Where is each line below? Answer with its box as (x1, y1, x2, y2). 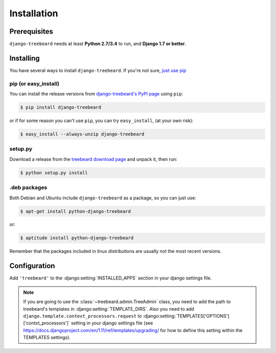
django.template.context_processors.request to (23, 313, 142, 319)
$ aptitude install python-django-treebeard (20, 235, 134, 241)
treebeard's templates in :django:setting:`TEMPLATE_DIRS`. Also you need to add (23, 305, 194, 312)
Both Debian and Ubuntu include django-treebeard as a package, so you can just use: (9, 195, 196, 201)
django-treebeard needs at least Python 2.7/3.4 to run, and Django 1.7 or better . (9, 41, 187, 47)
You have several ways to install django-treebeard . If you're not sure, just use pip (9, 67, 187, 74)
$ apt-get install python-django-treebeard (20, 208, 131, 214)
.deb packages (9, 184, 48, 191)
